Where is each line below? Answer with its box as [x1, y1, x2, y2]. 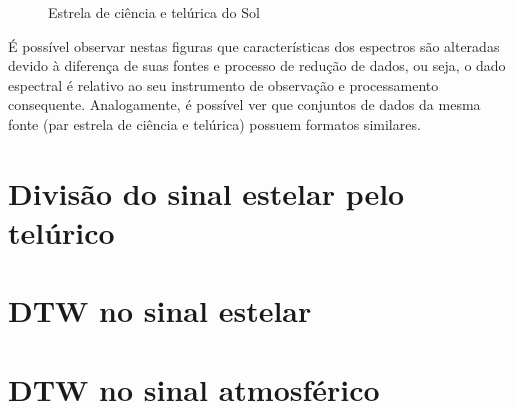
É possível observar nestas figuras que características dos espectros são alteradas [8, 35, 500, 56]
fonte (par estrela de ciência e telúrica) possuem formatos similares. [8, 113, 421, 134]
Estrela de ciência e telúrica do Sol [48, 2, 260, 22]
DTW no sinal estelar [8, 290, 312, 331]
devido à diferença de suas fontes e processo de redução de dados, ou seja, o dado [8, 55, 506, 76]
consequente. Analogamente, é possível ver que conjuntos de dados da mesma [8, 94, 481, 115]
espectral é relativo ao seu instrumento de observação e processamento [8, 74, 439, 95]
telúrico [8, 211, 115, 252]
